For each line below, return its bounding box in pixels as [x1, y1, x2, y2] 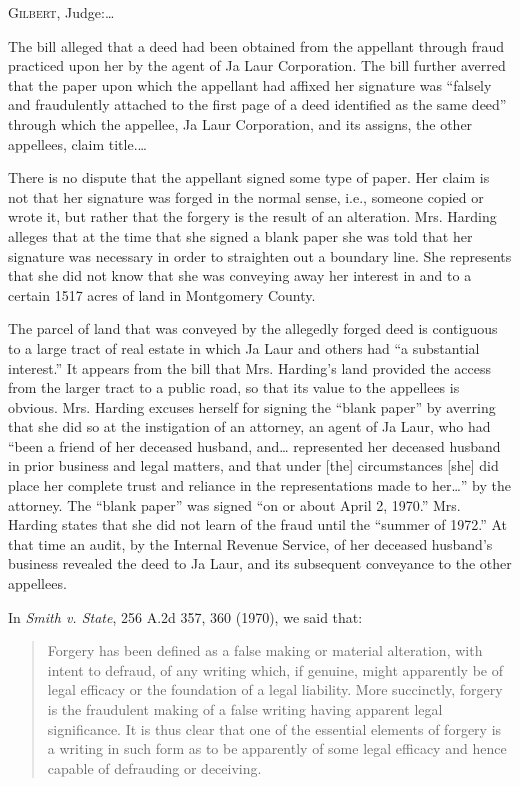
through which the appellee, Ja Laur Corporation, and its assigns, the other [8, 113, 473, 134]
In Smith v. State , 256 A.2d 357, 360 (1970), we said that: [8, 606, 363, 627]
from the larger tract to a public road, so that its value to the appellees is [8, 377, 460, 398]
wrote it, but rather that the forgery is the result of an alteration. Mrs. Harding [8, 206, 497, 227]
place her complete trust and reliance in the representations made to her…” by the [8, 475, 511, 496]
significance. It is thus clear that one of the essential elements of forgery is [47, 718, 502, 739]
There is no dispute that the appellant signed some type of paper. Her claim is [8, 167, 490, 188]
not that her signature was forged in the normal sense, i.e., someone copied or [8, 186, 484, 207]
